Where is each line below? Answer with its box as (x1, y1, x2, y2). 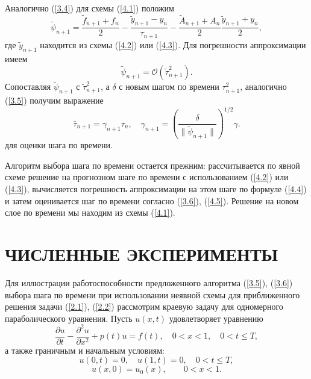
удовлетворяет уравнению (169, 312, 263, 324)
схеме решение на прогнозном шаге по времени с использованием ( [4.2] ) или (5, 171, 289, 183)
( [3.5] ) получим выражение (5, 94, 104, 107)
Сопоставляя (5, 80, 51, 93)
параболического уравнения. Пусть (5, 312, 133, 324)
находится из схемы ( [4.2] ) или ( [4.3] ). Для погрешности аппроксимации (40, 38, 306, 51)
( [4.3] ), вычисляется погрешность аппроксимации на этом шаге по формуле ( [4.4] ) (5, 183, 307, 195)
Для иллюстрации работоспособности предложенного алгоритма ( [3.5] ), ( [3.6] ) (5, 276, 293, 289)
